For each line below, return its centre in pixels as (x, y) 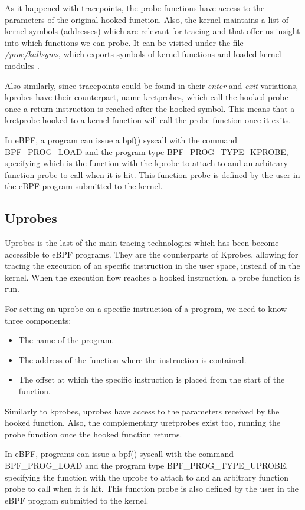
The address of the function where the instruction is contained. (132, 359)
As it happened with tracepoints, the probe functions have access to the (135, 8)
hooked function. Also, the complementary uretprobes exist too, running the (143, 422)
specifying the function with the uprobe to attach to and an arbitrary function (147, 477)
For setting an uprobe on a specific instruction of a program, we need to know (146, 309)
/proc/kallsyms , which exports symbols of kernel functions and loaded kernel (143, 54)
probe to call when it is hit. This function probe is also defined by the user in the (152, 488)
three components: (38, 320)
